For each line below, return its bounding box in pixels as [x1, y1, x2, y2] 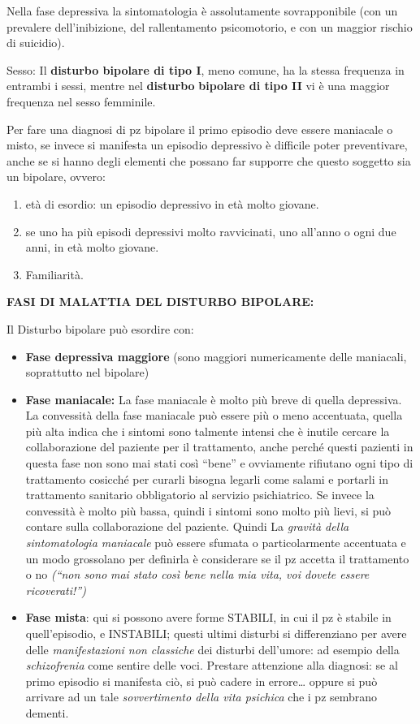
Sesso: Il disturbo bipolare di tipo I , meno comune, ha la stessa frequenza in [6, 61, 405, 78]
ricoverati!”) [25, 581, 86, 598]
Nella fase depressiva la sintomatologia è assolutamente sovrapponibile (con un [6, 2, 398, 19]
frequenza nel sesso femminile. [6, 93, 156, 110]
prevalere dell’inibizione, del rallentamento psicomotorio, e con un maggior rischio [6, 18, 413, 35]
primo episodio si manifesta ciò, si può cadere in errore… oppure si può [25, 672, 378, 689]
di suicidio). [6, 34, 65, 51]
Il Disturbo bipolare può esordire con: [6, 320, 194, 337]
